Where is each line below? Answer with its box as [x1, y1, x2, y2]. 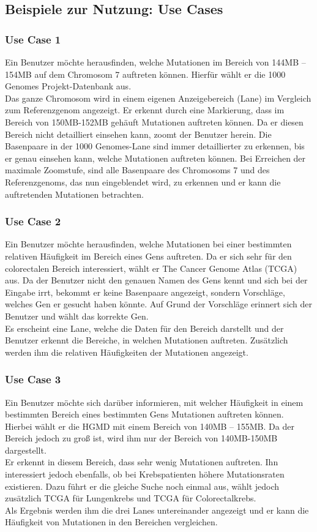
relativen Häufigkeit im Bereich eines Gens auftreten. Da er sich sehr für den [5, 249, 292, 262]
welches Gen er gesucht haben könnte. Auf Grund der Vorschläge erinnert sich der [5, 298, 313, 310]
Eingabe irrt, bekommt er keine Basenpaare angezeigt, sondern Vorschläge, [5, 285, 285, 298]
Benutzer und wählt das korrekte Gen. [5, 309, 149, 322]
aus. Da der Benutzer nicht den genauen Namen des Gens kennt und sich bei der [5, 274, 308, 287]
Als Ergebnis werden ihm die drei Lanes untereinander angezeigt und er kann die [5, 503, 309, 516]
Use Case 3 [5, 372, 61, 387]
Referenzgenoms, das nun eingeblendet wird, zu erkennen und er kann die [5, 175, 281, 188]
